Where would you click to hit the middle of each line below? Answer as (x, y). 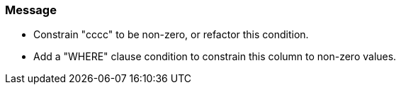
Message (31, 10)
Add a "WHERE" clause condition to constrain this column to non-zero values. (215, 57)
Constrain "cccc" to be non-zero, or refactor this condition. (171, 35)
